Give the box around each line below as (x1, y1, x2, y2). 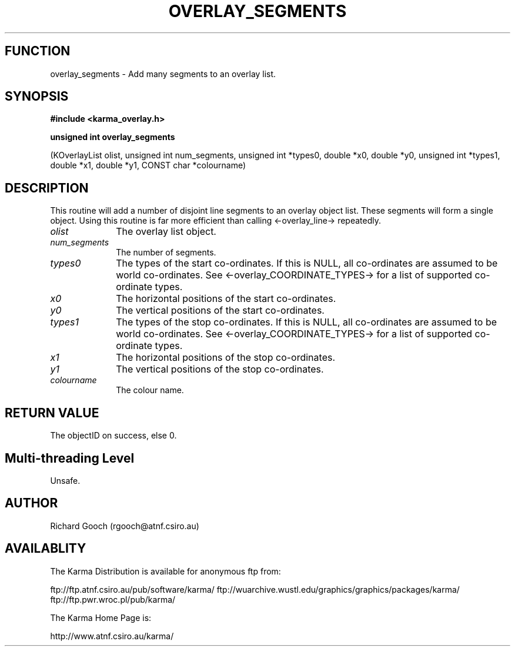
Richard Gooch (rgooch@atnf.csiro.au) (50, 520, 199, 531)
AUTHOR (5, 496, 58, 511)
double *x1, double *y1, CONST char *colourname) (50, 160, 246, 171)
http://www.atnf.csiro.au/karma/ (50, 630, 174, 641)
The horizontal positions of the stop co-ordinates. (116, 351, 336, 364)
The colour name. (116, 385, 184, 396)
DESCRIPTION (5, 180, 89, 195)
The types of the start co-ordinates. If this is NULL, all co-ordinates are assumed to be (116, 257, 498, 270)
